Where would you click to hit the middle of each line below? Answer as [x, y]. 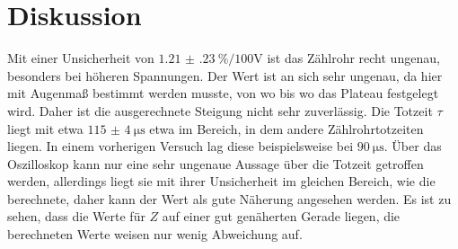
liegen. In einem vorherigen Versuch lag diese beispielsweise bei [181, 146]
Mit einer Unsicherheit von [81, 58]
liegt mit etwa [45, 128]
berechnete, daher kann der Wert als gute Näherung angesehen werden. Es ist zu [229, 198]
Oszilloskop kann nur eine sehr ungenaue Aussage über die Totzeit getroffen [216, 163]
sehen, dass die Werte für [76, 216]
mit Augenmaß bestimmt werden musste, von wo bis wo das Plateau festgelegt [223, 93]
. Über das [413, 146]
